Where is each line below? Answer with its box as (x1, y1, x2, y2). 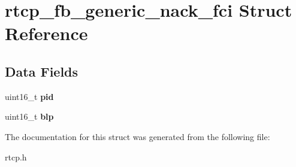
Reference (5, 21, 88, 45)
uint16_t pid (5, 90, 54, 102)
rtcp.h (5, 150, 27, 163)
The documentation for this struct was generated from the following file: (5, 130, 270, 142)
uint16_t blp (5, 110, 54, 123)
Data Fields (5, 62, 78, 80)
